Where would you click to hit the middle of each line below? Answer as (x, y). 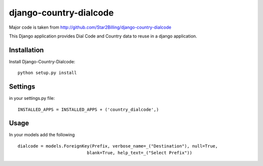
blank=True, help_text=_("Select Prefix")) (140, 153)
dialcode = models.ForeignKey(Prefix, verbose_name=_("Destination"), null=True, (118, 146)
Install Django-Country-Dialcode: (42, 61)
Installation (26, 50)
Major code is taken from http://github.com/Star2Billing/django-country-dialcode (90, 27)
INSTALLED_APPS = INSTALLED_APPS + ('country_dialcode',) (88, 109)
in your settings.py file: (32, 98)
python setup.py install (47, 73)
